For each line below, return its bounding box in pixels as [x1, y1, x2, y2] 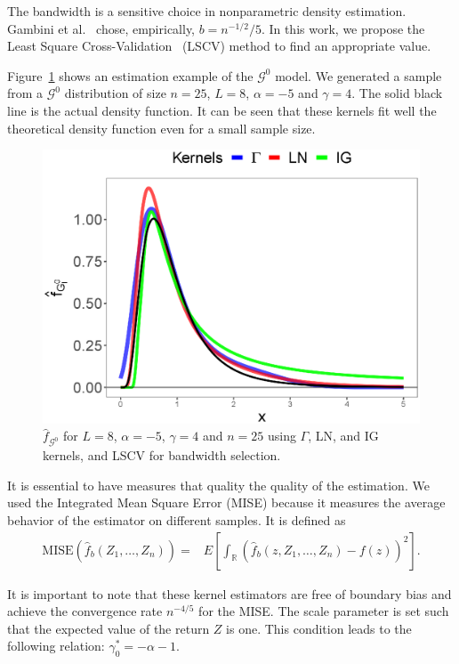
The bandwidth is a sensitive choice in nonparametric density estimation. [7, 2, 407, 20]
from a [7, 84, 44, 102]
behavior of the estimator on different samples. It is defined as [7, 510, 346, 529]
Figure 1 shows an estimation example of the [7, 66, 254, 85]
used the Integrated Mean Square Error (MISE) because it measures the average [7, 493, 446, 512]
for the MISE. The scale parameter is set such [198, 602, 449, 620]
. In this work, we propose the [261, 19, 425, 37]
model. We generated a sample [275, 66, 442, 85]
